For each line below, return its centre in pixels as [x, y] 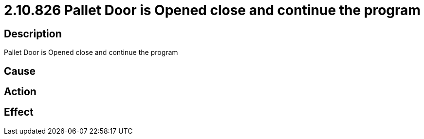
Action [20, 92]
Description [33, 34]
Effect [19, 112]
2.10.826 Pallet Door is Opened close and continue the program [212, 10]
